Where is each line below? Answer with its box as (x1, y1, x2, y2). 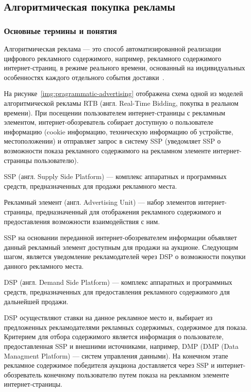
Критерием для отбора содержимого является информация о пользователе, (4, 331, 224, 342)
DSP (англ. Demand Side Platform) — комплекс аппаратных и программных (4, 277, 233, 287)
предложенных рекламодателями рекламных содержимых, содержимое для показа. (4, 322, 248, 332)
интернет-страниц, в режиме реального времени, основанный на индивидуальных (4, 63, 245, 73)
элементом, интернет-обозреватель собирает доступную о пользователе (4, 117, 214, 127)
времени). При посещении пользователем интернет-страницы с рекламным (4, 107, 225, 117)
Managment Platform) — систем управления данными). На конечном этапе (4, 350, 228, 360)
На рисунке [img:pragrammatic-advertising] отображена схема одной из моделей (4, 88, 243, 98)
